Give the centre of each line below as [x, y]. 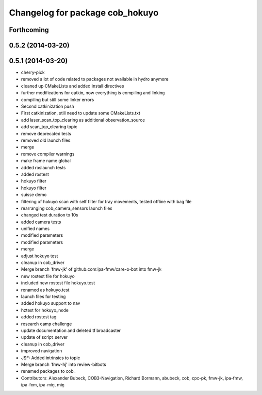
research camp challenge [47, 324]
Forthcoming [29, 30]
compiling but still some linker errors [57, 99]
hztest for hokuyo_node [45, 310]
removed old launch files [46, 140]
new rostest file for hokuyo [48, 276]
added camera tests [41, 222]
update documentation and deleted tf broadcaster [71, 330]
